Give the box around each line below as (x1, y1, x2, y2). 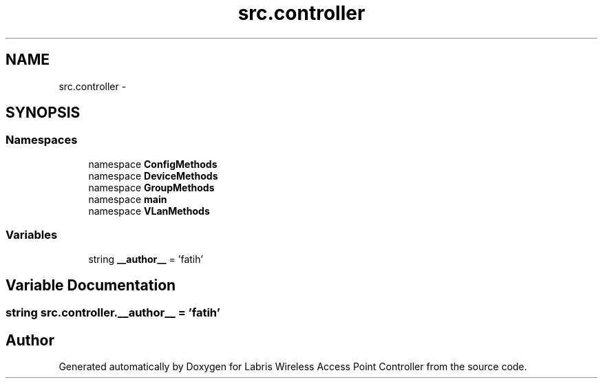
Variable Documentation (6, 276, 176, 294)
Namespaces (6, 133, 78, 147)
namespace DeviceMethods (88, 169, 218, 182)
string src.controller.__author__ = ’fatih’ (6, 306, 220, 320)
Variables (6, 228, 58, 242)
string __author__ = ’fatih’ (88, 253, 203, 265)
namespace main (88, 193, 167, 205)
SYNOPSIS (6, 104, 81, 122)
